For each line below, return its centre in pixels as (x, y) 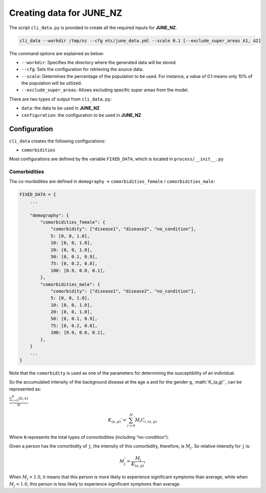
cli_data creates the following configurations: (57, 141)
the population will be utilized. (52, 83)
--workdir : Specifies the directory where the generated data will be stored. (99, 62)
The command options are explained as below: (57, 53)
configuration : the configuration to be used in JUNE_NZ (81, 115)
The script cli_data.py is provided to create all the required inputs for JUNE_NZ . (93, 28)
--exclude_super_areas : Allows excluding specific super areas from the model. (105, 90)
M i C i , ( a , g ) (146, 421)
